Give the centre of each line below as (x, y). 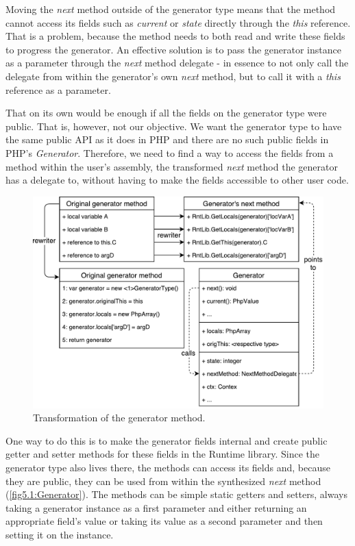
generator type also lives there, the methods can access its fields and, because (168, 467)
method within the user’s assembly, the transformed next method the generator (172, 166)
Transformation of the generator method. (119, 418)
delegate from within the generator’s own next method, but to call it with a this (173, 76)
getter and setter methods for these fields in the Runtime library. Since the (163, 454)
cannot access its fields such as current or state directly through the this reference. (178, 22)
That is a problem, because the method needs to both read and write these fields (175, 36)
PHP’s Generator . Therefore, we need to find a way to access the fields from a (170, 152)
